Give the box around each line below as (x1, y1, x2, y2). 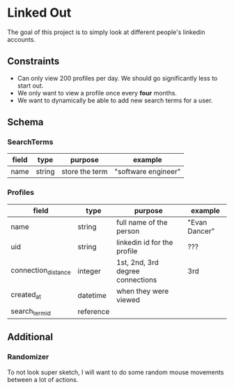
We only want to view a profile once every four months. (17, 88, 178, 97)
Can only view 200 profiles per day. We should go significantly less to (17, 74, 218, 82)
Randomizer (7, 352, 49, 362)
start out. (17, 81, 44, 90)
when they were (116, 286, 169, 296)
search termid (10, 306, 51, 317)
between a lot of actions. (7, 375, 79, 383)
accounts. (7, 35, 36, 43)
